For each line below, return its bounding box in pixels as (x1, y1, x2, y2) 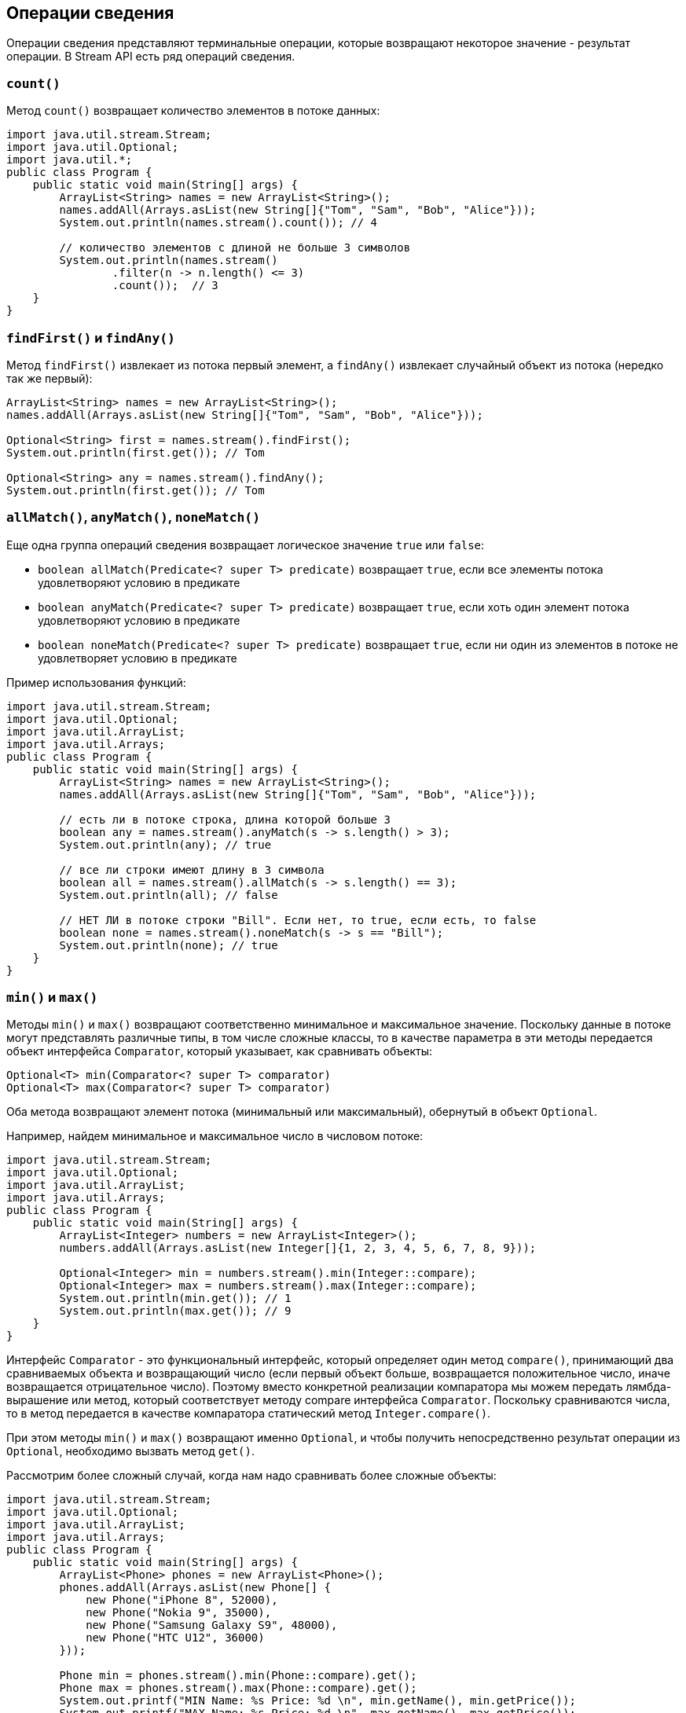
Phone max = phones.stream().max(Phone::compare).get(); (59, 1682, 417, 1695)
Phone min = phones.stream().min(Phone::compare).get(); (59, 1669, 417, 1682)
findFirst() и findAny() (6, 329, 175, 346)
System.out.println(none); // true (59, 938, 278, 952)
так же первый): (6, 371, 93, 385)
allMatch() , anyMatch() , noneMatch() (6, 509, 261, 526)
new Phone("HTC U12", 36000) (86, 1631, 265, 1645)
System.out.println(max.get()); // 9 (59, 1304, 292, 1318)
